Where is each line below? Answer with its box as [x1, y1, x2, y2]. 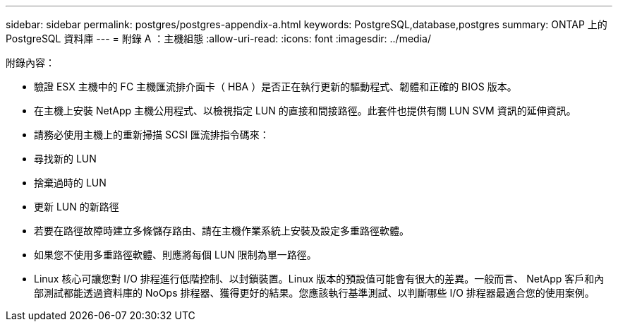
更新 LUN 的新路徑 [34, 201, 119, 213]
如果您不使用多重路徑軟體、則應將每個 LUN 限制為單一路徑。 [34, 249, 317, 261]
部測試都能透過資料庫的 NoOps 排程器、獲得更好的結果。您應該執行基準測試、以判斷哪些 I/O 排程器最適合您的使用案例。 [34, 287, 595, 299]
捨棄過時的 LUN [34, 177, 107, 189]
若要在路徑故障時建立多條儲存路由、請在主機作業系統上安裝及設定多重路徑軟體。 [34, 225, 409, 237]
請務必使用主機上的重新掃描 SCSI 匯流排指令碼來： [34, 129, 269, 141]
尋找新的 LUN [34, 153, 97, 165]
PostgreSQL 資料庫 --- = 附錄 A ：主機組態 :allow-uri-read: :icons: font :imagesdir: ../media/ [6, 32, 431, 44]
